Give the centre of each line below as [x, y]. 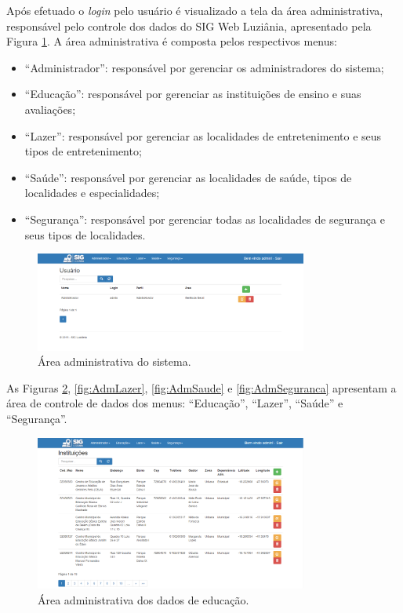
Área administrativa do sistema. [114, 361]
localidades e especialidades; [92, 193]
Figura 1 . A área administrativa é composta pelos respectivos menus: [172, 41]
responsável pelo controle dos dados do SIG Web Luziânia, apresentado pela [189, 26]
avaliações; [50, 109]
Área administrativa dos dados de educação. [143, 599]
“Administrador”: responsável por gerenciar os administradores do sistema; [204, 67]
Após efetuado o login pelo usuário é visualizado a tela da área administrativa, [195, 10]
